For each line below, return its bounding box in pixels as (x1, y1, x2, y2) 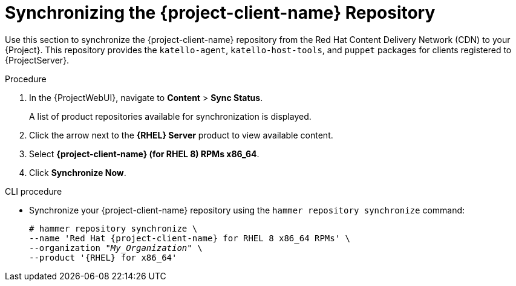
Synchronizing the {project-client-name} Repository (5, 2, 436, 23)
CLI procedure (5, 186, 62, 197)
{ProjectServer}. (5, 54, 70, 65)
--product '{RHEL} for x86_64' (29, 252, 177, 262)
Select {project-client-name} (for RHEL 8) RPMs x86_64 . (29, 148, 260, 159)
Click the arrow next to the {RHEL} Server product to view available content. (29, 129, 333, 140)
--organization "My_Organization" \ (29, 242, 203, 253)
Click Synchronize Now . (29, 167, 126, 178)
